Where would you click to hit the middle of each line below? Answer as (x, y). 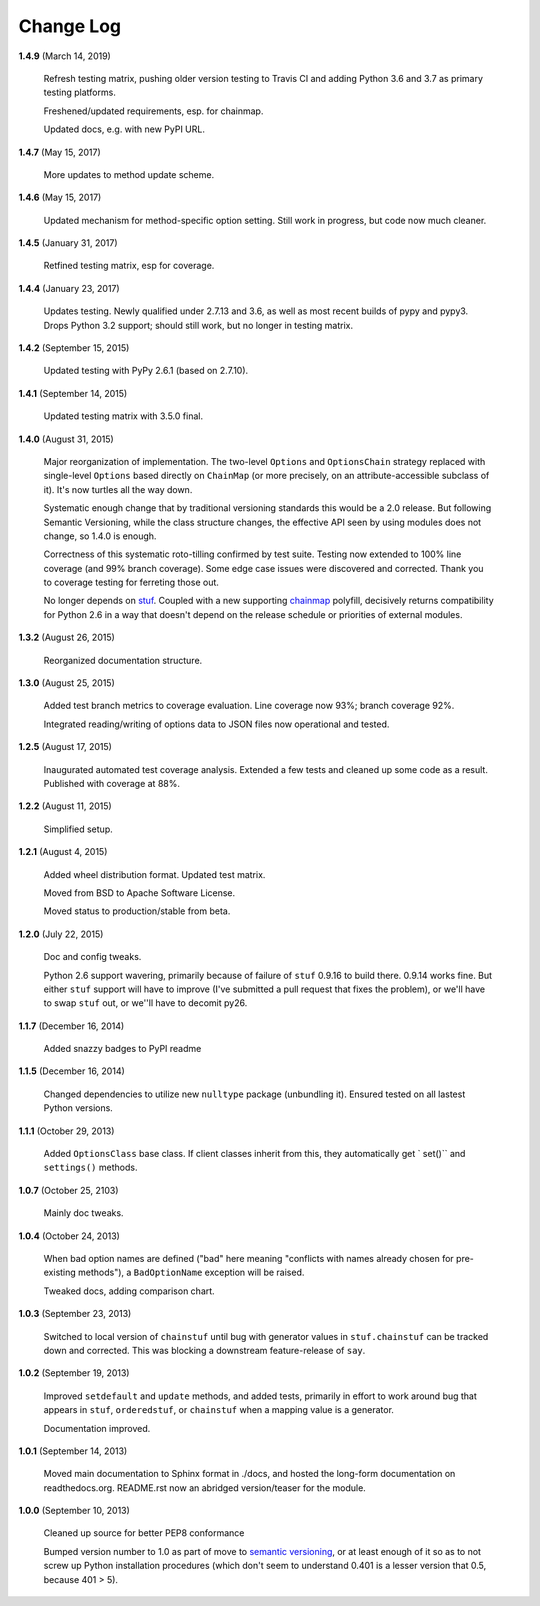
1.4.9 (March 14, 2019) (65, 56)
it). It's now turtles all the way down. (118, 489)
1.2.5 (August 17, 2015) (65, 747)
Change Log (70, 26)
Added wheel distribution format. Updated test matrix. (154, 874)
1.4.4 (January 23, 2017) (69, 288)
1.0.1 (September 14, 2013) (73, 1451)
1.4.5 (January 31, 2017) (68, 243)
